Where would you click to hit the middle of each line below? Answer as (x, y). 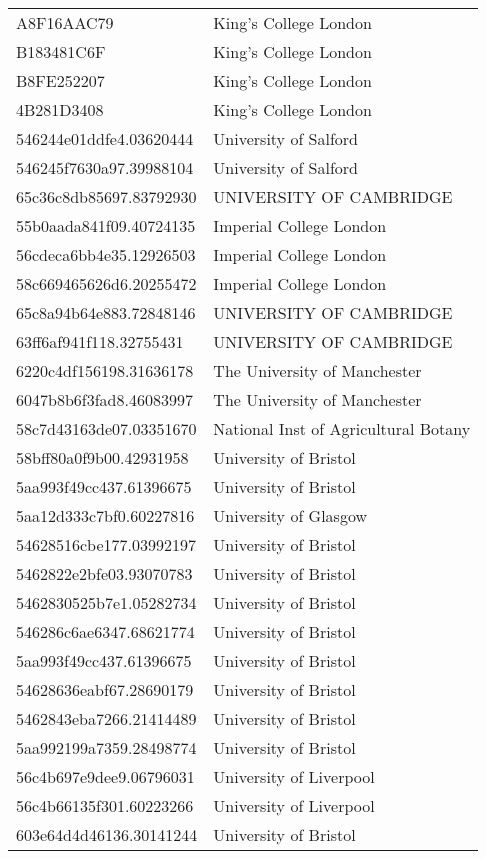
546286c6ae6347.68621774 (105, 631)
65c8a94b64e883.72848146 (106, 312)
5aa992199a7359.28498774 (106, 747)
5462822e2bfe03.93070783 (104, 573)
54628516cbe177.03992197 (106, 544)
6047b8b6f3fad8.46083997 (104, 399)
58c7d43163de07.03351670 (106, 428)
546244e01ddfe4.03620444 (105, 138)
